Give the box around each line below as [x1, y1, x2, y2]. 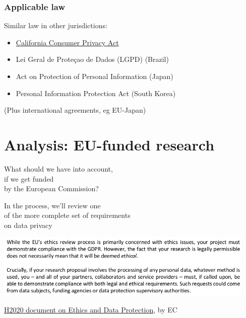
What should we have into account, [4, 163, 113, 174]
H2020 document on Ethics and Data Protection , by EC [4, 304, 177, 314]
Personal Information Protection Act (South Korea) [16, 88, 176, 98]
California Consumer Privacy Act [16, 37, 119, 47]
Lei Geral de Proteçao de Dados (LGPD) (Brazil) [16, 54, 169, 64]
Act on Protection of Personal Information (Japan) [16, 71, 173, 81]
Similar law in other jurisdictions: [4, 20, 107, 31]
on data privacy [4, 219, 52, 230]
